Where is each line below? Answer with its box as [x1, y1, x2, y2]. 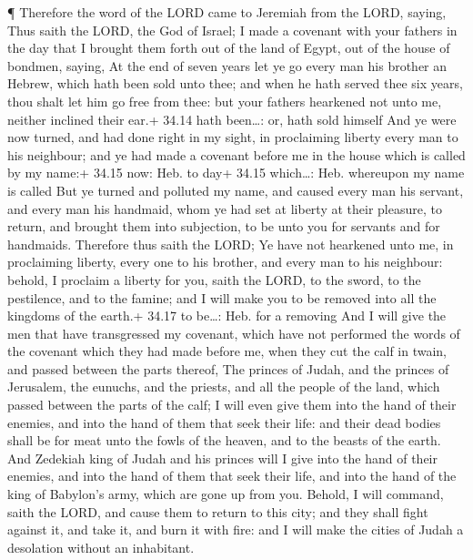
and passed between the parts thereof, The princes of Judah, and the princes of [7, 359, 449, 378]
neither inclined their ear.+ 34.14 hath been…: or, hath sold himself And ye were [7, 109, 457, 128]
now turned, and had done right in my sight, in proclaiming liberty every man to [7, 127, 458, 147]
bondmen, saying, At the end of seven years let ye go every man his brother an [7, 56, 448, 75]
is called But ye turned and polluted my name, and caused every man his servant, [7, 180, 464, 199]
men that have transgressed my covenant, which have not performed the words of [7, 323, 460, 342]
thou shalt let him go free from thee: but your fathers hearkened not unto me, [7, 91, 442, 110]
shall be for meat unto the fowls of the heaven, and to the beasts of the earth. [7, 431, 441, 450]
